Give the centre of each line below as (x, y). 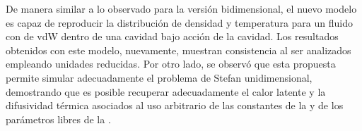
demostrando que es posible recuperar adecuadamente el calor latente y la (166, 91)
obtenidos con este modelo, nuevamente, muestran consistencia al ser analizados (179, 50)
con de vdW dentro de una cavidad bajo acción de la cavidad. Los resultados (172, 36)
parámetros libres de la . (58, 119)
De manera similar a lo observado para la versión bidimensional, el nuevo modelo (181, 8)
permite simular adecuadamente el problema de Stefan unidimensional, (159, 77)
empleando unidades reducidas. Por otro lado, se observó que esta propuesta (171, 64)
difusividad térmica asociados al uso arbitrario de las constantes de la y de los (175, 105)
